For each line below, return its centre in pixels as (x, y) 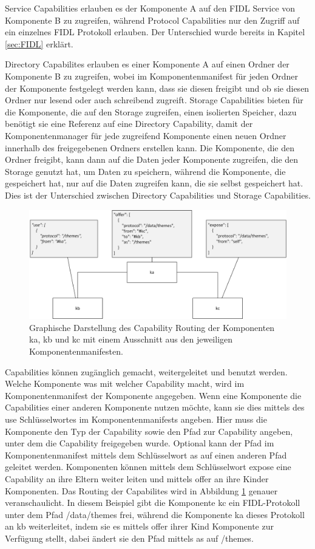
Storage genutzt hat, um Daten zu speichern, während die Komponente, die (145, 171)
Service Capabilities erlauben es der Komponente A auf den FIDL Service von (150, 8)
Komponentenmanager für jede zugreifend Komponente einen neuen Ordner (146, 135)
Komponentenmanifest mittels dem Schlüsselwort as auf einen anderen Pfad (146, 455)
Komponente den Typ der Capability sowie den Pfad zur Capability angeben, (149, 431)
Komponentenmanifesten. (76, 351)
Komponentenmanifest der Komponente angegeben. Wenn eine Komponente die (153, 395)
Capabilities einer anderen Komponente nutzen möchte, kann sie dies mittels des (155, 407)
